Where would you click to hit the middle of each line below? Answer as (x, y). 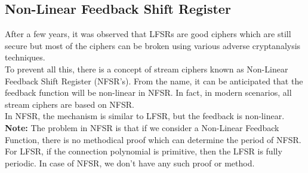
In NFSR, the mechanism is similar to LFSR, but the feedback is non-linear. (145, 116)
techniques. (25, 57)
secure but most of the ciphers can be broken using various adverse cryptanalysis (153, 45)
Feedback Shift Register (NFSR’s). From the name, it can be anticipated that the (154, 81)
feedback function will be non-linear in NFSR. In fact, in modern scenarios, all (148, 92)
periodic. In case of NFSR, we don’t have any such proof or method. (130, 163)
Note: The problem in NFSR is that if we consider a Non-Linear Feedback (142, 127)
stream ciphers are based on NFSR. (70, 104)
